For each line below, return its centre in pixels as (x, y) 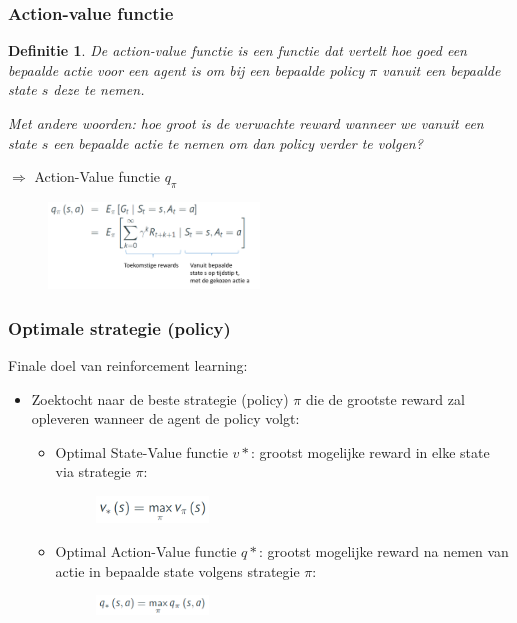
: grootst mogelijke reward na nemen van (384, 551)
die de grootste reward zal (385, 398)
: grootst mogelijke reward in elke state (370, 451)
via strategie (93, 471)
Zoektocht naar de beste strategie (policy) (160, 398)
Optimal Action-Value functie (146, 551)
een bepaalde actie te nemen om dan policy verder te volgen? (238, 142)
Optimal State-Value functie (141, 451)
